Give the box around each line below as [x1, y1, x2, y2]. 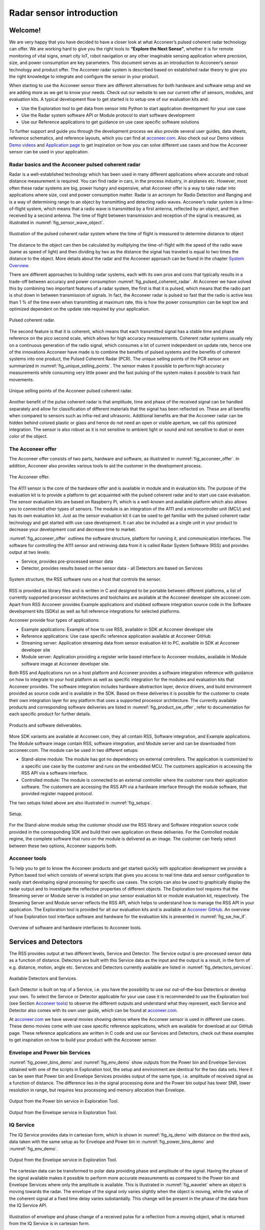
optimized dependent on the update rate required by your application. [9, 306, 150, 312]
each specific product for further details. [9, 711, 91, 717]
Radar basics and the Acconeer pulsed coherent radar [9, 161, 141, 168]
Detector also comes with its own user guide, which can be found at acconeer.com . [9, 1007, 178, 1013]
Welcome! [9, 26, 41, 34]
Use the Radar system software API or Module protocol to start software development [21, 112, 195, 118]
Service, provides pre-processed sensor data [21, 558, 113, 564]
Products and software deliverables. [9, 722, 82, 728]
